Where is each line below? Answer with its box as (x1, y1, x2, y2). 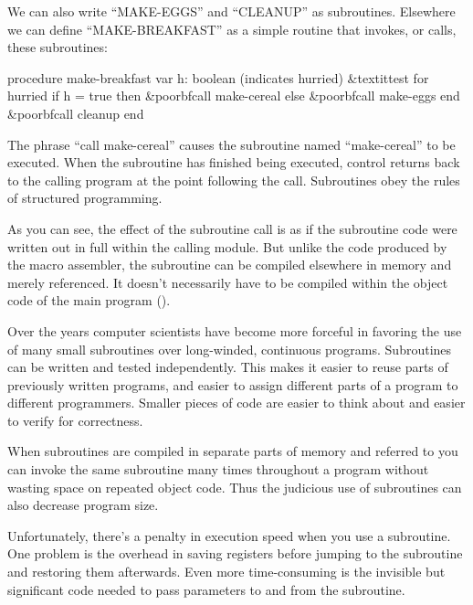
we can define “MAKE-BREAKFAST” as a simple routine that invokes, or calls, (7, 19, 457, 38)
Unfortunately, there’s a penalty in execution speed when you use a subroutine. (7, 525, 451, 545)
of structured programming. (7, 188, 163, 207)
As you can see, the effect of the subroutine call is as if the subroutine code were (7, 218, 457, 238)
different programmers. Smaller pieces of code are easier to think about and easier (7, 393, 466, 412)
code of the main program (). (7, 291, 171, 310)
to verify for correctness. (7, 410, 143, 430)
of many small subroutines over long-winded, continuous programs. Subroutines (7, 339, 452, 358)
